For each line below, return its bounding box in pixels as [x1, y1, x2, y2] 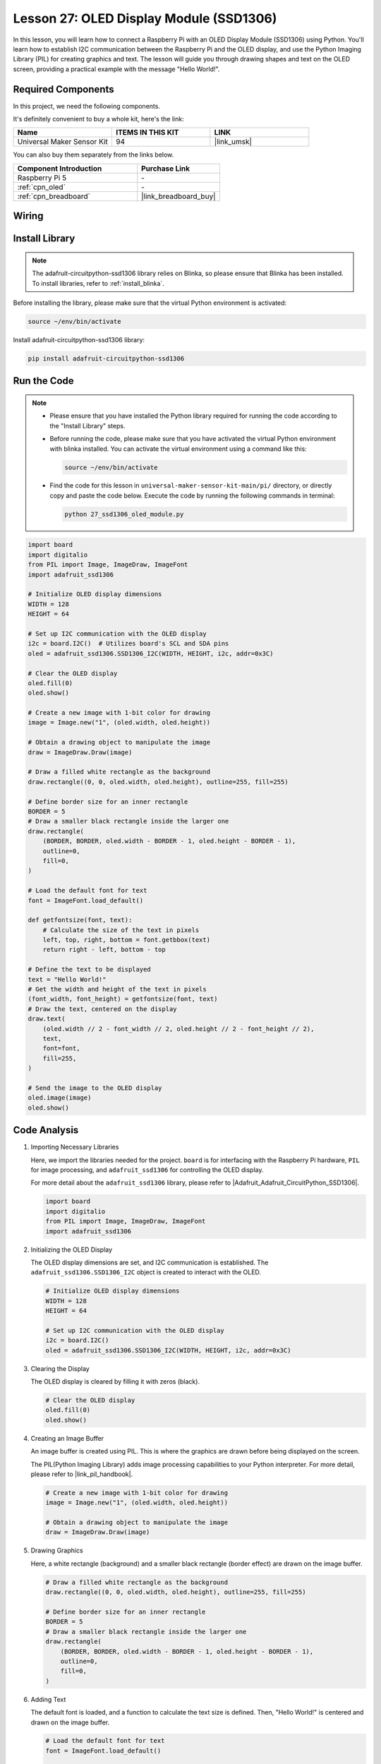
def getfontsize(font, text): [28, 916, 133, 924]
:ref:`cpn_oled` [17, 182, 66, 192]
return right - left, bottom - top [42, 946, 166, 954]
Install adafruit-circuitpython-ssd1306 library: [13, 335, 145, 344]
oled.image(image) [28, 1094, 92, 1102]
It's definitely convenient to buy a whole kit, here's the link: [13, 115, 184, 123]
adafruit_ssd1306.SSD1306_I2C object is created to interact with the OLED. [30, 1268, 261, 1276]
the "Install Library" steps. [49, 421, 126, 430]
